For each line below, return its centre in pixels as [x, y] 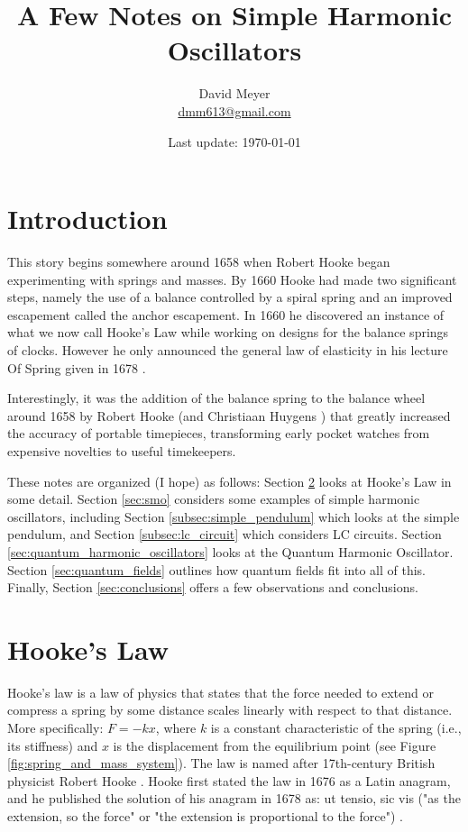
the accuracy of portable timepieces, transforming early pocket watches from [219, 433]
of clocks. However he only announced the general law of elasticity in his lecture [228, 350]
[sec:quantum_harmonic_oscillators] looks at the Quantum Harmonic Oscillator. [230, 551]
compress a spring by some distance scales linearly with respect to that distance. [230, 710]
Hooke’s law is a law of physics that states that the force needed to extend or [220, 692]
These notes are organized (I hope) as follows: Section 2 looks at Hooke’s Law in [229, 481]
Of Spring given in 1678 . [77, 367]
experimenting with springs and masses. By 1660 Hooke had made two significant [232, 279]
